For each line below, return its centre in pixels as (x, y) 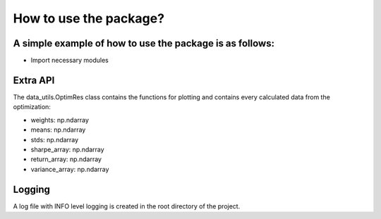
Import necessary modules (69, 61)
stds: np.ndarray (55, 139)
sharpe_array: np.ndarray (68, 149)
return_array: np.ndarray (66, 159)
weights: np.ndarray (60, 120)
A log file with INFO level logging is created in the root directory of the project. (127, 206)
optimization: (32, 107)
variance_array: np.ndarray (70, 169)
